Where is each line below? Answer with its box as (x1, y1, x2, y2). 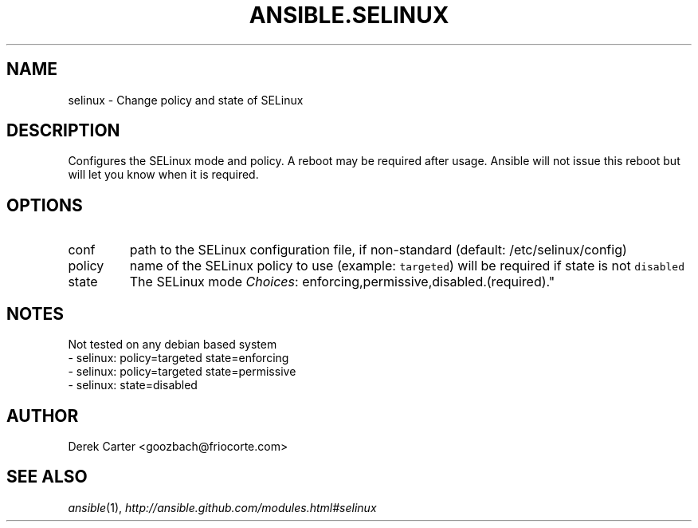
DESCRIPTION (6, 120, 120, 141)
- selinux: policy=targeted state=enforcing (68, 351, 289, 365)
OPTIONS (6, 195, 83, 215)
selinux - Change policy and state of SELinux (68, 93, 304, 107)
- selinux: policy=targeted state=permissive (68, 364, 296, 379)
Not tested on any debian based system (68, 337, 277, 352)
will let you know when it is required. (68, 167, 259, 182)
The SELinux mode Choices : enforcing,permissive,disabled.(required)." (129, 274, 555, 290)
